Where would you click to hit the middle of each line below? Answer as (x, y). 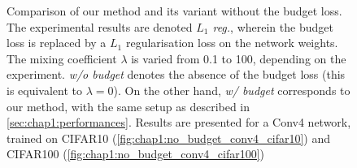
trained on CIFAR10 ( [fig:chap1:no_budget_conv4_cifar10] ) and (168, 138)
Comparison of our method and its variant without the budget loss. (174, 11)
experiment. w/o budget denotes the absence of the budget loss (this (176, 74)
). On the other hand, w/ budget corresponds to (232, 90)
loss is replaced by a (57, 43)
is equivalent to (45, 90)
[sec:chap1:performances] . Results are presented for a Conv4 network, (179, 122)
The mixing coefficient (62, 58)
